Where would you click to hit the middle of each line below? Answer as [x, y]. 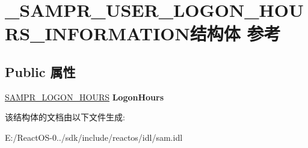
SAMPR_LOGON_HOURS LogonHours [85, 97]
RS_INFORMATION [97, 33]
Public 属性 [40, 71]
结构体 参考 [235, 33]
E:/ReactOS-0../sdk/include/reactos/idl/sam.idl [94, 137]
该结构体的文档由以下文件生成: [65, 117]
